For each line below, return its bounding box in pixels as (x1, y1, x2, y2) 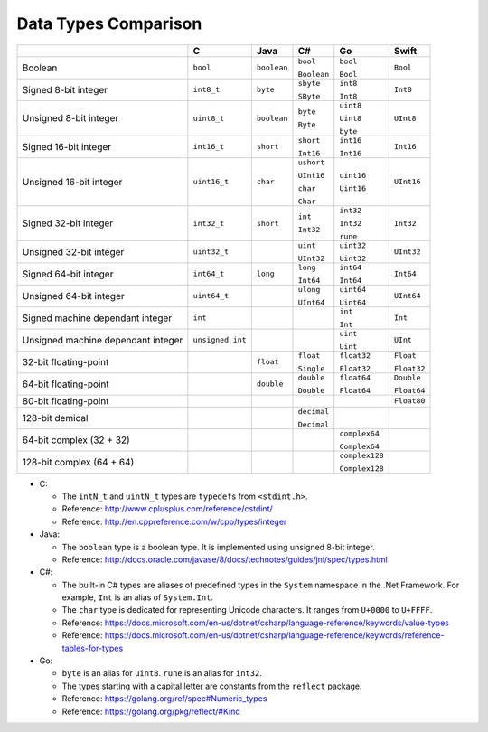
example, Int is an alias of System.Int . (61, 592, 214, 603)
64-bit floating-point (22, 378, 109, 390)
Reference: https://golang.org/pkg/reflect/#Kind (61, 706, 241, 717)
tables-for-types (61, 643, 124, 653)
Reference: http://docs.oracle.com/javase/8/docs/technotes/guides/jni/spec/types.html (61, 554, 388, 565)
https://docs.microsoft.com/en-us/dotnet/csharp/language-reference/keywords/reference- (104, 630, 445, 641)
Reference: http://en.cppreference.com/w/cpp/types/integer (61, 516, 287, 527)
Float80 (393, 396, 426, 406)
